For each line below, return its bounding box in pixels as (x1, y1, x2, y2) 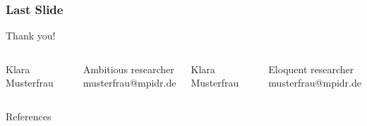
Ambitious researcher (83, 61, 174, 76)
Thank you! (6, 28, 56, 43)
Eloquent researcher (268, 61, 354, 76)
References (6, 109, 52, 123)
